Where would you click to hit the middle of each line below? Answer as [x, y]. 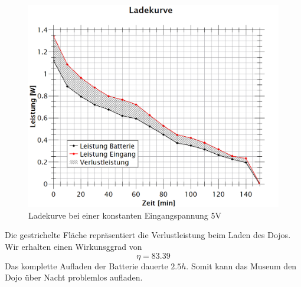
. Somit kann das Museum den [241, 265]
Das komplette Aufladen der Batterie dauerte [86, 265]
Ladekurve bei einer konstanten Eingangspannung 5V [125, 215]
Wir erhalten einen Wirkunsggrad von [73, 247]
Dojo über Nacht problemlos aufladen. [74, 277]
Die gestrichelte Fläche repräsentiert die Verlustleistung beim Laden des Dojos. [148, 235]
